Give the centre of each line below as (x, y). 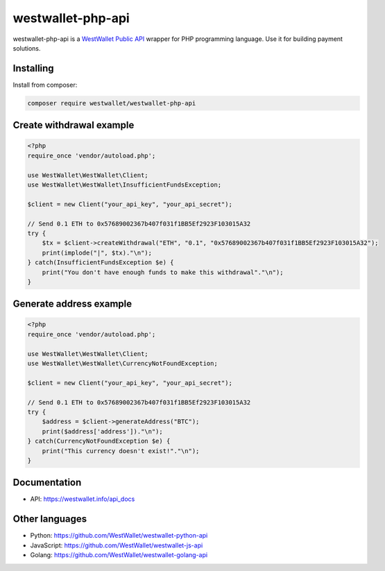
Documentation (47, 483)
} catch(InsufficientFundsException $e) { (101, 263)
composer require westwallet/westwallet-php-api (112, 103)
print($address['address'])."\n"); (102, 431)
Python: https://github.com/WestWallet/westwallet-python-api (119, 536)
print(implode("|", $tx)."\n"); (97, 253)
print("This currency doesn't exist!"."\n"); (121, 451)
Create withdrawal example (74, 125)
